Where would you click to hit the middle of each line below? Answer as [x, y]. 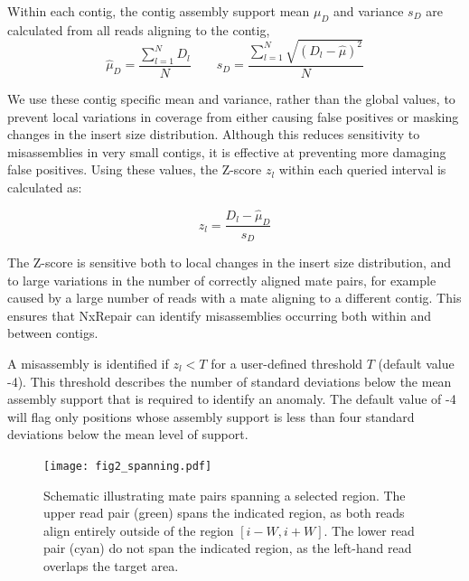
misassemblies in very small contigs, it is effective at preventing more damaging [227, 151]
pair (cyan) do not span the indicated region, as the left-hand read [228, 548]
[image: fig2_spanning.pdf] [128, 466]
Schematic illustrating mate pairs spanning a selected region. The [225, 495]
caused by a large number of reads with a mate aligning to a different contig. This [234, 298]
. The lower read [369, 530]
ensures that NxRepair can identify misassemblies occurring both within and [220, 315]
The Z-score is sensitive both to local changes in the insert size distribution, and [230, 262]
